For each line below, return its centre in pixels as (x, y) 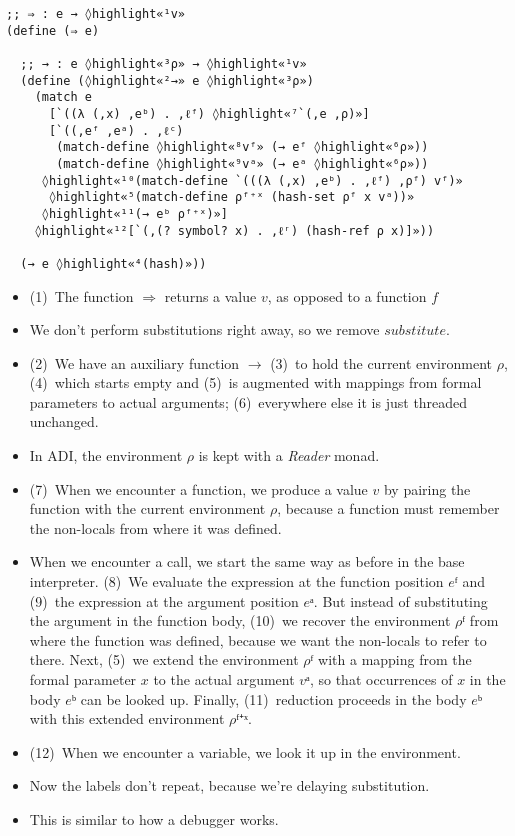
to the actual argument (224, 679)
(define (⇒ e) (53, 30)
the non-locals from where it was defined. (155, 527)
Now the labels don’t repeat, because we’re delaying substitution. (229, 785)
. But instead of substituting (400, 600)
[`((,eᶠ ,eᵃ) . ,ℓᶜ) (116, 130)
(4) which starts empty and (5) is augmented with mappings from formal (255, 382)
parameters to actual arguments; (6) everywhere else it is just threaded (248, 401)
